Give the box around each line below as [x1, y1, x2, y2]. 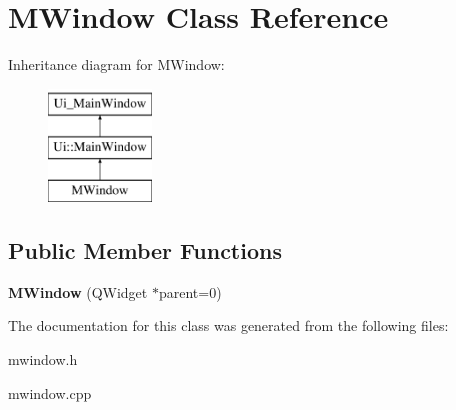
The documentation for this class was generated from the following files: [8, 315, 449, 336]
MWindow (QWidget [8, 281, 148, 302]
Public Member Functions [8, 235, 282, 266]
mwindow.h [8, 349, 78, 370]
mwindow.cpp [8, 382, 92, 403]
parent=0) [158, 281, 222, 302]
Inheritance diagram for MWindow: [8, 54, 225, 75]
